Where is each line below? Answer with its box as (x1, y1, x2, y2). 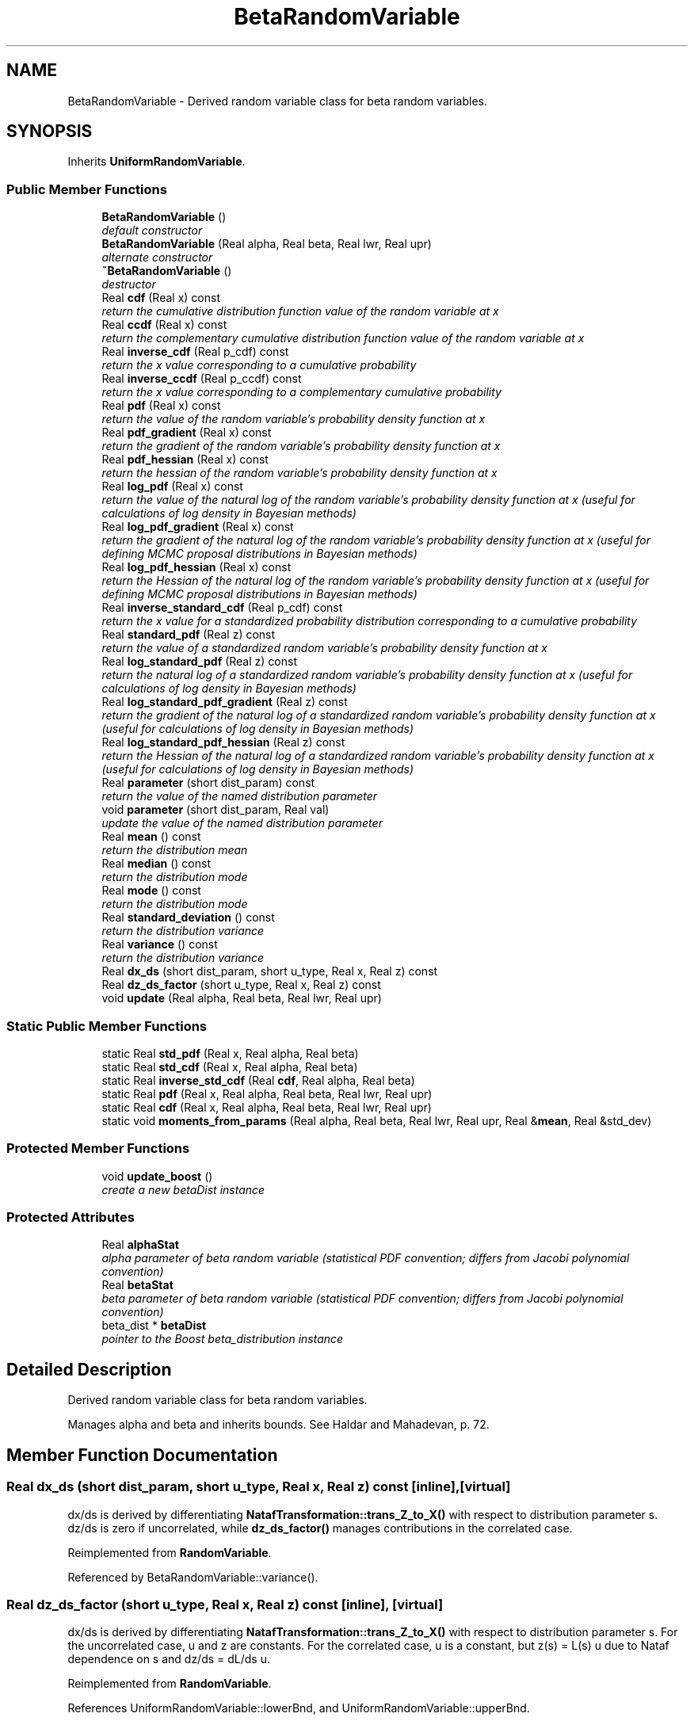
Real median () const (101, 857, 212, 871)
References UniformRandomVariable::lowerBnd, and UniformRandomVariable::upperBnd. (67, 1701, 530, 1715)
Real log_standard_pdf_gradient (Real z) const (101, 695, 348, 709)
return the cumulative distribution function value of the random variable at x (101, 304, 499, 319)
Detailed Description (6, 1359, 172, 1379)
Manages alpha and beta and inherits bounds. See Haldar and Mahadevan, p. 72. (67, 1418, 490, 1432)
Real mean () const (101, 830, 201, 844)
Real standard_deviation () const (101, 910, 275, 925)
